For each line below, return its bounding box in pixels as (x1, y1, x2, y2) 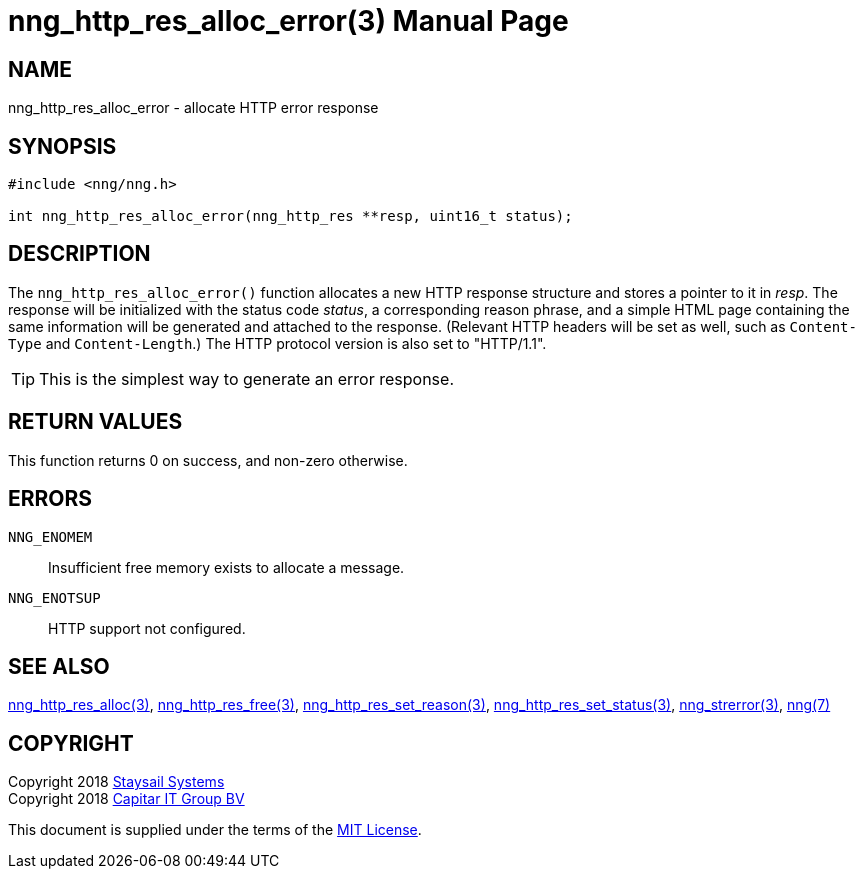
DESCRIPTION (8, 241, 151, 267)
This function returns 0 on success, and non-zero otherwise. (8, 451, 408, 469)
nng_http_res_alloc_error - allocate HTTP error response (8, 99, 379, 117)
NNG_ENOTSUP (8, 589, 101, 606)
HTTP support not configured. (48, 619, 246, 637)
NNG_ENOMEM (8, 528, 93, 545)
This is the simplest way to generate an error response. (39, 368, 454, 389)
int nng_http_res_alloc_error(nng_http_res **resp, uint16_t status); (8, 208, 573, 225)
